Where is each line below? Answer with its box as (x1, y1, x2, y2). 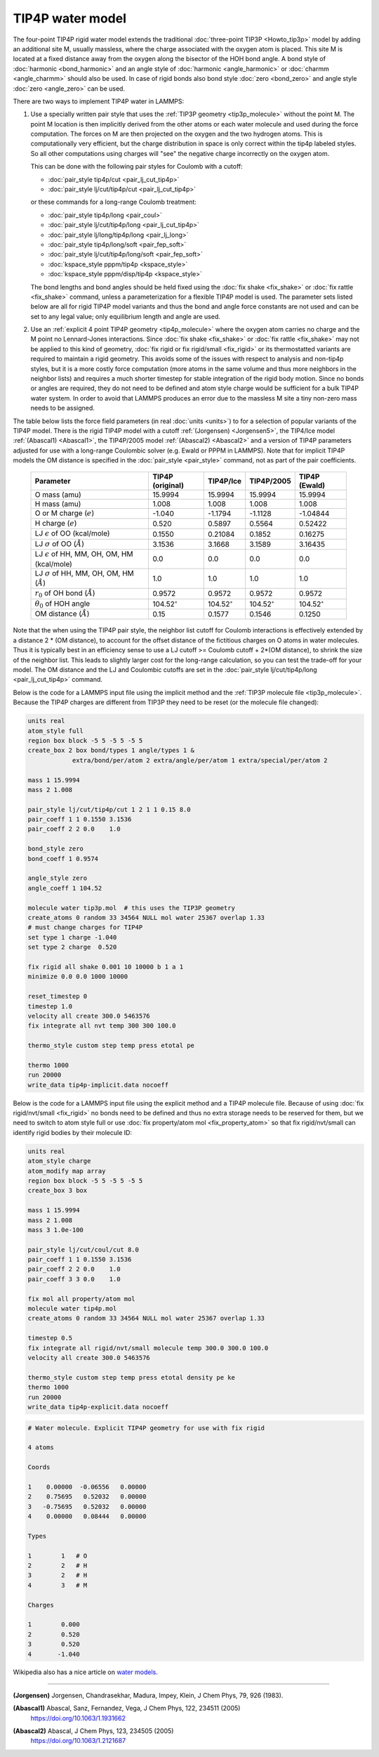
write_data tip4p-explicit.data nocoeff (27, 1403, 168, 1411)
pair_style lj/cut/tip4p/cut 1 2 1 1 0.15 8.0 (27, 805, 191, 813)
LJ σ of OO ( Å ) (34, 538, 84, 548)
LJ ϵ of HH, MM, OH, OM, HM (34, 549, 133, 559)
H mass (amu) (34, 499, 81, 509)
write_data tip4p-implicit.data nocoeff (27, 1081, 168, 1089)
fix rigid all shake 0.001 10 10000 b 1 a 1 (27, 963, 184, 971)
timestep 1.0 (27, 1002, 73, 1010)
